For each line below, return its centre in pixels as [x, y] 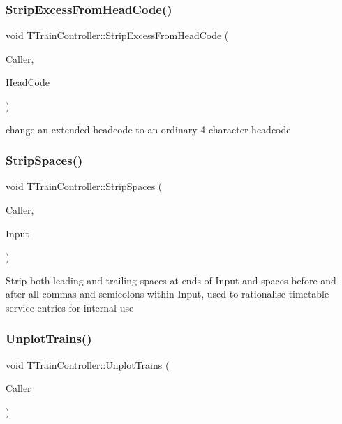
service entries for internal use [70, 307]
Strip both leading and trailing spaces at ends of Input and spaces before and [171, 280]
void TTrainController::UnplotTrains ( [88, 364]
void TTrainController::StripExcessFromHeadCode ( [117, 35]
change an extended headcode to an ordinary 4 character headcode [148, 129]
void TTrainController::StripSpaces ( [84, 186]
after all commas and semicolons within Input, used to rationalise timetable [168, 294]
